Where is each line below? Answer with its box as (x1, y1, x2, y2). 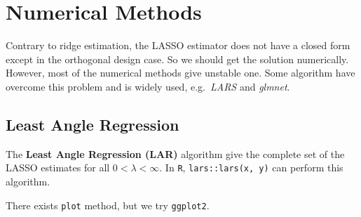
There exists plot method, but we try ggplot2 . (6, 197, 210, 212)
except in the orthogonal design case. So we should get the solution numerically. (6, 51, 349, 66)
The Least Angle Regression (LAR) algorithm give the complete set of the (6, 146, 345, 161)
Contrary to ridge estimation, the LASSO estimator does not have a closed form (6, 38, 350, 53)
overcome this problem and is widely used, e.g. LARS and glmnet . (6, 79, 290, 93)
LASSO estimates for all (6, 160, 110, 175)
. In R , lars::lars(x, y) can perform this (159, 160, 343, 175)
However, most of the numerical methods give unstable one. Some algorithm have (6, 65, 355, 80)
